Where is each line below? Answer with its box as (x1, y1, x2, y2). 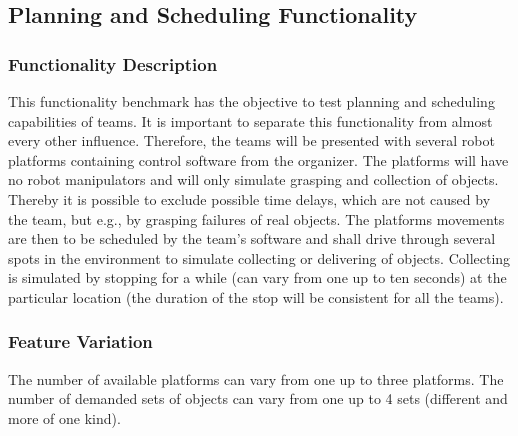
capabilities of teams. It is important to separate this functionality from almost (8, 110, 493, 131)
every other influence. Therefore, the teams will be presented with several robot (8, 130, 495, 151)
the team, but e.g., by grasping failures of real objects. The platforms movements (8, 208, 505, 229)
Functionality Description (8, 51, 218, 76)
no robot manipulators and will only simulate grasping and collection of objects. (8, 169, 499, 190)
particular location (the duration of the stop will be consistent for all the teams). (8, 286, 504, 307)
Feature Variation (8, 329, 153, 354)
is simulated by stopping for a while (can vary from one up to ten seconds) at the (8, 267, 507, 288)
